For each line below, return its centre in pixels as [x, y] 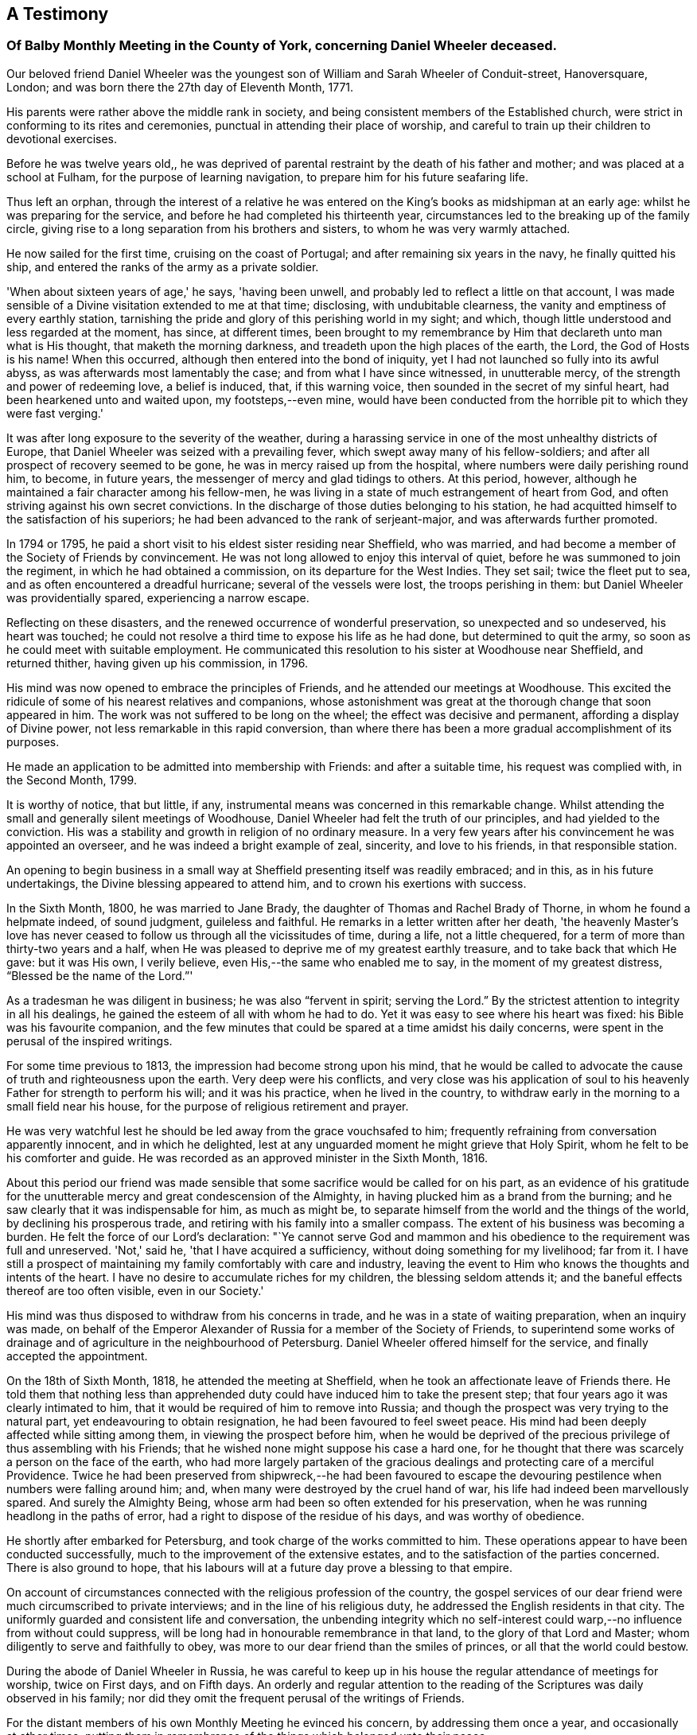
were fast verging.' [55, 413]
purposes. [33, 741]
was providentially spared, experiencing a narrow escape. [158, 597]
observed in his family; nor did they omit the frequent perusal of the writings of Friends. [236, 1698]
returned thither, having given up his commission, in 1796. [157, 663]
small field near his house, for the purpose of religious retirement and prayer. [208, 1106]
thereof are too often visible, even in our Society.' [135, 1290]
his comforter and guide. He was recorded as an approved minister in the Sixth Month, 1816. [247, 1157]
